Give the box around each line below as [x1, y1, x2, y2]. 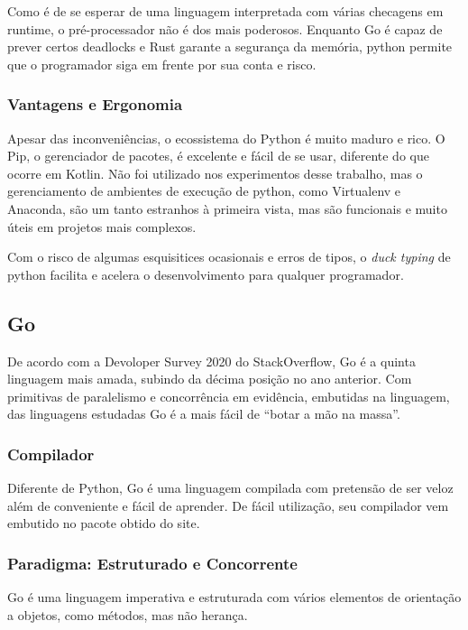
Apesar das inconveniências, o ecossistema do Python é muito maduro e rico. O [7, 128, 445, 147]
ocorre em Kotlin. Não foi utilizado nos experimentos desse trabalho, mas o [7, 163, 423, 182]
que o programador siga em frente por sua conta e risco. [7, 54, 317, 73]
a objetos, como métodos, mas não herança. [7, 605, 248, 624]
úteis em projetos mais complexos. [7, 217, 197, 236]
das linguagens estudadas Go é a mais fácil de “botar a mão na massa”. [7, 404, 400, 423]
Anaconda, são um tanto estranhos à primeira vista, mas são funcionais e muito [7, 199, 447, 218]
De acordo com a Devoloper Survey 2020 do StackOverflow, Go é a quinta [7, 351, 416, 370]
